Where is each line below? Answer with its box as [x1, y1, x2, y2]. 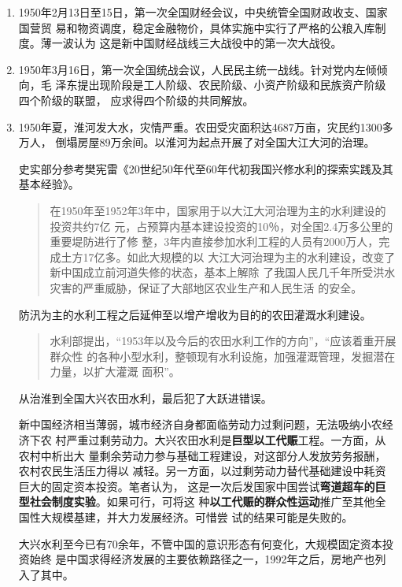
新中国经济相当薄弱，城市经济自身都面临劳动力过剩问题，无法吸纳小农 [18, 416, 382, 433]
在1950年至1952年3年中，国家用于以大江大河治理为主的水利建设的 [50, 202, 386, 218]
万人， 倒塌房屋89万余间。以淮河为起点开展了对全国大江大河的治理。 [18, 134, 375, 150]
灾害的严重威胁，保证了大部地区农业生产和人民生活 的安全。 [50, 279, 363, 295]
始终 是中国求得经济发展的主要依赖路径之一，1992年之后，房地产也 [29, 551, 375, 567]
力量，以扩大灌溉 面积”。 [50, 363, 180, 380]
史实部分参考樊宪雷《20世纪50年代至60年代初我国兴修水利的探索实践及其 [18, 160, 393, 176]
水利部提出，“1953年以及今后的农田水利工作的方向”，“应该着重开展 [50, 333, 396, 349]
